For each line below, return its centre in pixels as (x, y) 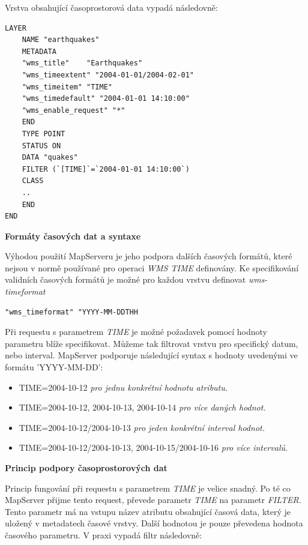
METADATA (39, 51)
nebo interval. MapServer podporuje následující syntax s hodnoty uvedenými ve (151, 355)
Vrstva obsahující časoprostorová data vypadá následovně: (111, 7)
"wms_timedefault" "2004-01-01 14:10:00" (106, 99)
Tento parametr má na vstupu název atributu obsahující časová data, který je (148, 511)
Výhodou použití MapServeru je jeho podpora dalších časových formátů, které (149, 256)
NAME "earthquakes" (61, 40)
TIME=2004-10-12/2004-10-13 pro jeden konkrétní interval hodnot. (142, 427)
